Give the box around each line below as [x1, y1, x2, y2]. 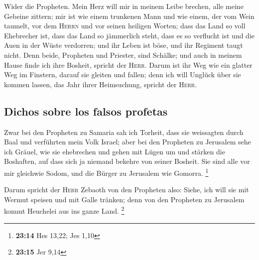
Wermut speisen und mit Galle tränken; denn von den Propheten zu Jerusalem [4, 194, 245, 204]
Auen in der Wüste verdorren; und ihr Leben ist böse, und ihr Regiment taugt [4, 40, 243, 50]
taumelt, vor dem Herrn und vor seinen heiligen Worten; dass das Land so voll [4, 20, 246, 31]
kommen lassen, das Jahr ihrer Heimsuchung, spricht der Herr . [4, 79, 197, 89]
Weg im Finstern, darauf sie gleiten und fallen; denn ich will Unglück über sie [4, 69, 241, 80]
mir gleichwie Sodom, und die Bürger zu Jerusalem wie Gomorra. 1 [4, 166, 209, 178]
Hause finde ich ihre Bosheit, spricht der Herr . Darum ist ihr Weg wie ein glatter [4, 59, 253, 70]
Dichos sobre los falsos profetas [4, 103, 168, 119]
